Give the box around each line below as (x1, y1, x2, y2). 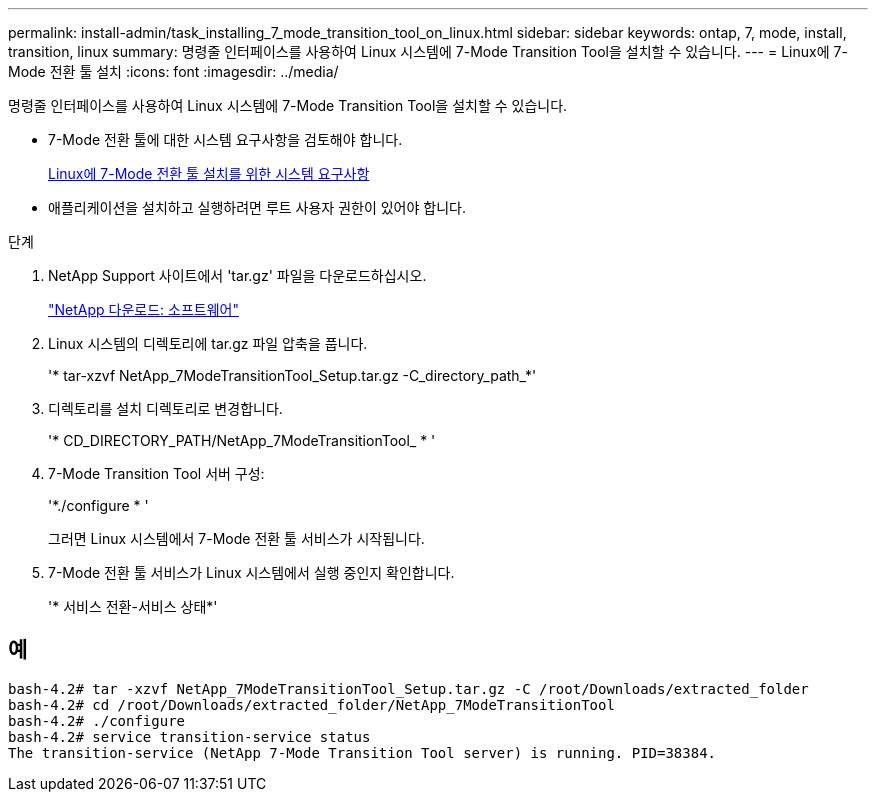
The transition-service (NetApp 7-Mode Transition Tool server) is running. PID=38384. (8, 744, 717, 761)
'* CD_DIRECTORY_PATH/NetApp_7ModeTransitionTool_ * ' (48, 432, 436, 449)
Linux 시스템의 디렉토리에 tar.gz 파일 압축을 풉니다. (48, 335, 368, 352)
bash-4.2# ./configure (8, 712, 186, 729)
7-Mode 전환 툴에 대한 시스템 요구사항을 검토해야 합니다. (48, 131, 403, 148)
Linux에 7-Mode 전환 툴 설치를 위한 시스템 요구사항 (48, 165, 370, 182)
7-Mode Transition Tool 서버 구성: (48, 465, 265, 482)
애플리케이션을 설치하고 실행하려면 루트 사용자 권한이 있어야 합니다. (48, 199, 466, 216)
